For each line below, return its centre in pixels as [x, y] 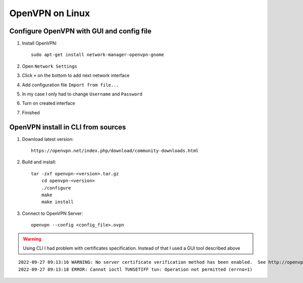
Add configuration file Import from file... [70, 85]
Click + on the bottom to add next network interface [76, 75]
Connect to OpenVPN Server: [53, 213]
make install [57, 202]
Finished [31, 112]
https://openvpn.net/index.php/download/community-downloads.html [115, 151]
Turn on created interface [48, 103]
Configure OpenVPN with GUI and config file [80, 31]
